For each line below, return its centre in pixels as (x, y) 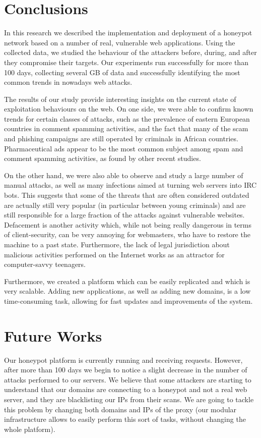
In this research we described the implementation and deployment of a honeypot (128, 33)
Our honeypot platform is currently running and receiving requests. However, (123, 360)
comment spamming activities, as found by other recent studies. (103, 158)
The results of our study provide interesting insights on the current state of (120, 99)
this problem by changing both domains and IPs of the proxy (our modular (120, 409)
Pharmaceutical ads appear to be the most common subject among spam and (124, 148)
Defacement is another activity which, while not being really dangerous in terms (128, 224)
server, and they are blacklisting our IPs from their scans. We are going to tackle (129, 399)
